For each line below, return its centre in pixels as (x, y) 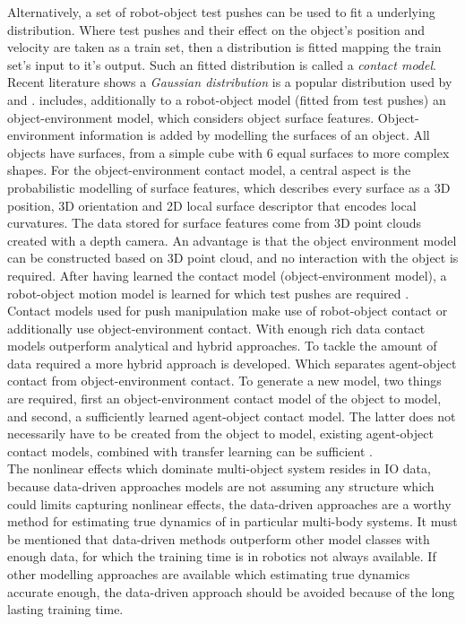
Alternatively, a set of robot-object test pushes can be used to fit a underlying (221, 12)
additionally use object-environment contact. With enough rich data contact (216, 328)
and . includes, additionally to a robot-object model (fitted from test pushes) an (227, 99)
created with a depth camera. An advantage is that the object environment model (232, 240)
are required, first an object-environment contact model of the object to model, (224, 399)
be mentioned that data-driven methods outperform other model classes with (219, 538)
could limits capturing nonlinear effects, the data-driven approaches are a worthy (229, 503)
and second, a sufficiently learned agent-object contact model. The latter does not (232, 416)
